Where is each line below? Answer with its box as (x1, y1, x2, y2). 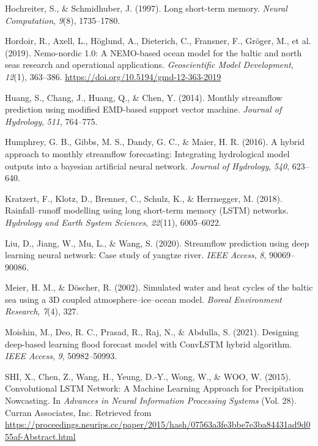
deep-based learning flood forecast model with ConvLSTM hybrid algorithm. (5, 337, 292, 350)
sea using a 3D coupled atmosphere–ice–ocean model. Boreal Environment (5, 292, 283, 305)
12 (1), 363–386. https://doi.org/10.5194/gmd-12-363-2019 (5, 70, 221, 83)
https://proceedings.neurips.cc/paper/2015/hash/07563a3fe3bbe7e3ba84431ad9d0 (5, 418, 311, 431)
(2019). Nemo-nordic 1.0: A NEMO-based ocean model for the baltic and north (5, 46, 302, 59)
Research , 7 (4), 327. (5, 305, 79, 318)
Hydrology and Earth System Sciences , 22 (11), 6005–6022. (5, 215, 221, 228)
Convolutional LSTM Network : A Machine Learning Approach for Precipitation (5, 382, 304, 395)
